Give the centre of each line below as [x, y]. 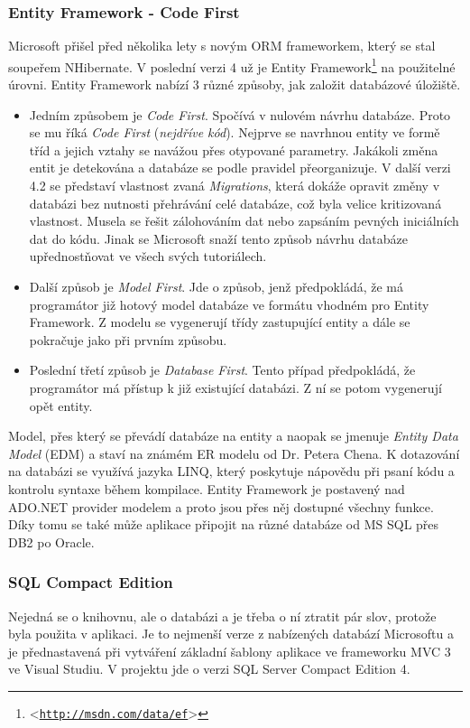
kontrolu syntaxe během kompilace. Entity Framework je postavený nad [207, 488]
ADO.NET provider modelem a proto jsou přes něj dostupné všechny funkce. [221, 506]
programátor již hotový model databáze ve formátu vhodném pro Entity [229, 304]
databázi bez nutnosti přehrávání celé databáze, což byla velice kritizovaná [235, 203]
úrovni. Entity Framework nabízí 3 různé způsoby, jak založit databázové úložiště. [235, 84]
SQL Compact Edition [91, 582]
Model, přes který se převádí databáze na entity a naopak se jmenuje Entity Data [233, 436]
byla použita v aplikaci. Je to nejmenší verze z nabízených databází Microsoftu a [231, 634]
